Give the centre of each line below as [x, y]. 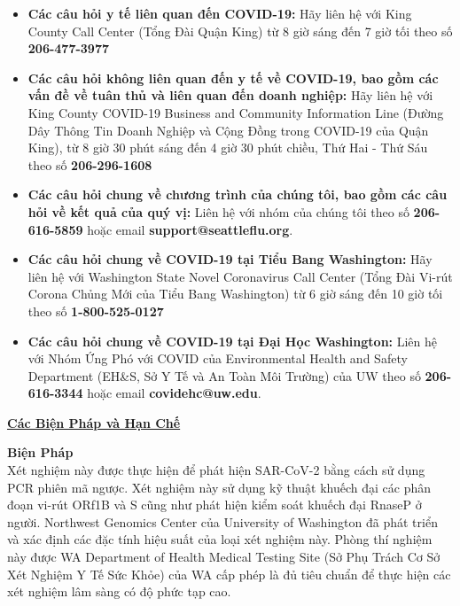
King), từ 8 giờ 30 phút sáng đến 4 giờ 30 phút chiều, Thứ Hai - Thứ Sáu [228, 148]
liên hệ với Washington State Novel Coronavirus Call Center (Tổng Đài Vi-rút [240, 276]
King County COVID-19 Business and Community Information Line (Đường [236, 112]
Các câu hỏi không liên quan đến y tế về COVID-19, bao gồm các [233, 78]
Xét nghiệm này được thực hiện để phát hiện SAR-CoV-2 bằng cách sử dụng [216, 470]
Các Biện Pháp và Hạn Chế [94, 422]
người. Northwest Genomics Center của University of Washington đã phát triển [222, 521]
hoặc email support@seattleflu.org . [190, 229]
